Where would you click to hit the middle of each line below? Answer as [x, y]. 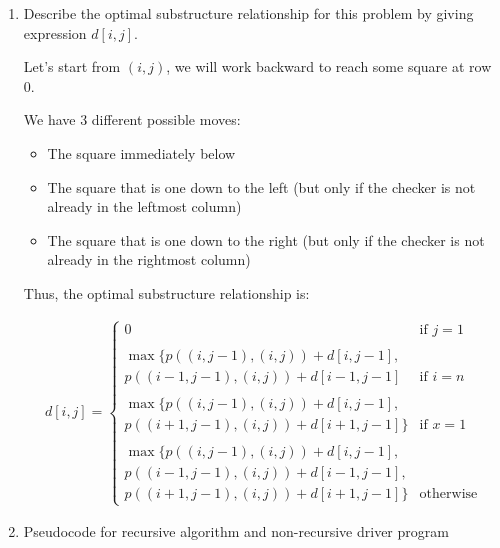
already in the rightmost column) [149, 259]
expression [55, 32]
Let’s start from [72, 66]
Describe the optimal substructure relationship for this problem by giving [248, 13]
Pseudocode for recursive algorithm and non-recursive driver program [236, 531]
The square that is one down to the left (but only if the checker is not [261, 186]
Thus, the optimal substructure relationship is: [166, 292]
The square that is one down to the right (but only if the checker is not [266, 239]
